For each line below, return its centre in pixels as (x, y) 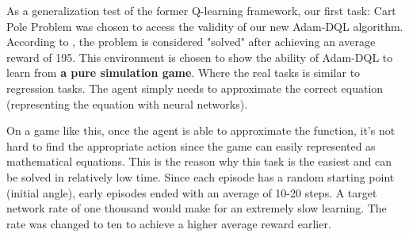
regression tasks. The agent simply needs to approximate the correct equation (195, 88)
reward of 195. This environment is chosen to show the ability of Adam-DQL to (200, 57)
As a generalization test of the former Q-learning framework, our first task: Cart (201, 10)
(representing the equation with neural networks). (127, 103)
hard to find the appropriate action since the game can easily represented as (191, 145)
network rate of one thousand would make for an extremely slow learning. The (197, 208)
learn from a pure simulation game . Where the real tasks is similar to (183, 73)
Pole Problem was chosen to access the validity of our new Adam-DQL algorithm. (205, 26)
